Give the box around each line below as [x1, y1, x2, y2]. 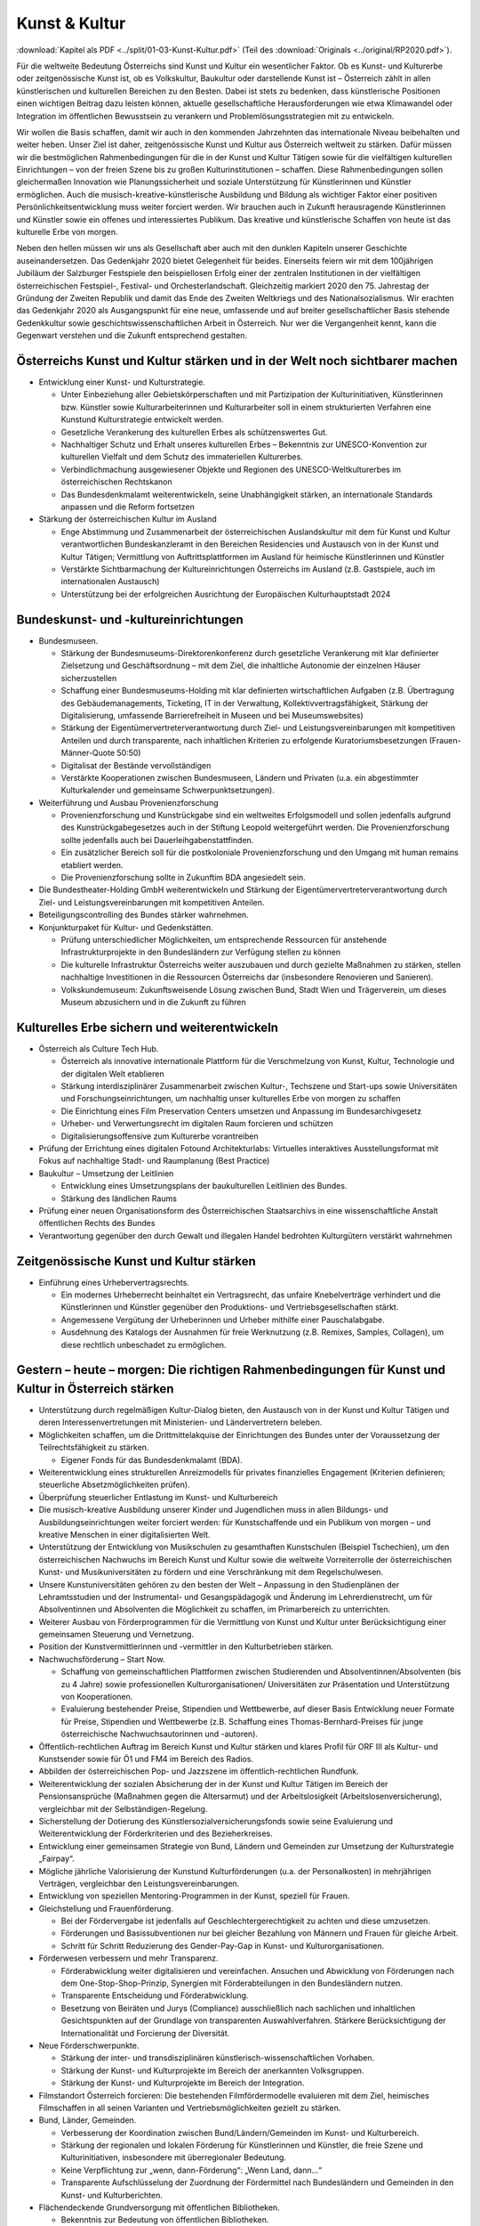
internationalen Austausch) [60, 576, 160, 587]
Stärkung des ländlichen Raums [60, 1193, 178, 1204]
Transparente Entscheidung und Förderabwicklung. [60, 1990, 249, 2001]
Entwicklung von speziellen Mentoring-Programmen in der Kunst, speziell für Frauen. [38, 1890, 350, 1901]
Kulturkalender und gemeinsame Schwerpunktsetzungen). [60, 784, 275, 796]
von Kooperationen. [60, 1692, 133, 1702]
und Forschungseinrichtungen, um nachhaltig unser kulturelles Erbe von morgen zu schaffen [60, 1093, 401, 1104]
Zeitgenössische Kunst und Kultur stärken [16, 1254, 257, 1269]
